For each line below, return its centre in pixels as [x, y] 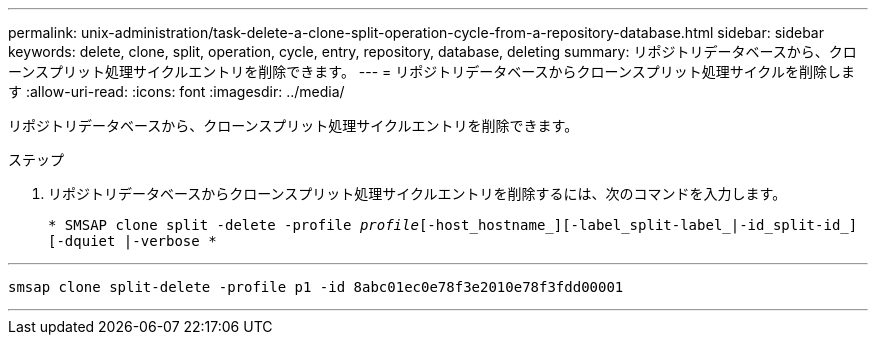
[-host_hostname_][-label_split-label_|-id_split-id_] [638, 225]
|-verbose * [170, 241]
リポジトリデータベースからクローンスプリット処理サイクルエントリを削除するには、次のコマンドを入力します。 [417, 193]
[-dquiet [82, 241]
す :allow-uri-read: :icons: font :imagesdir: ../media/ [176, 91]
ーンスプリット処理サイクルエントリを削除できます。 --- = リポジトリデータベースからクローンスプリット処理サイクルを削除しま [431, 71]
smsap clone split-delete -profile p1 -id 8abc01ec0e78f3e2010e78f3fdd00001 [316, 287]
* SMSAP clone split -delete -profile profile [233, 225]
